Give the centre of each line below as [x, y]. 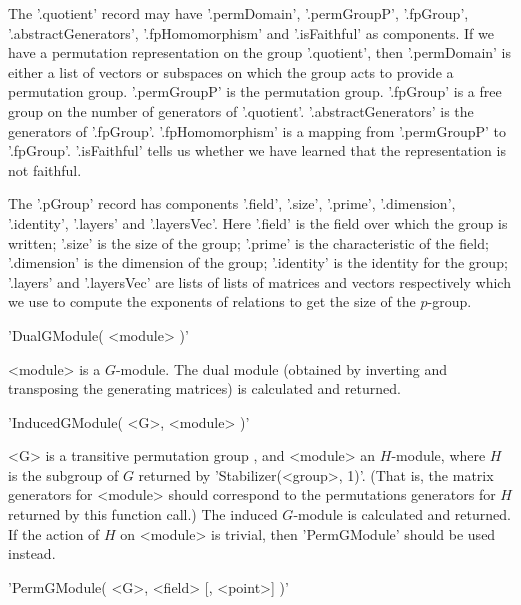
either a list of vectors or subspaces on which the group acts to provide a [231, 71]
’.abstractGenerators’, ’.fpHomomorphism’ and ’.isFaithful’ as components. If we [251, 32]
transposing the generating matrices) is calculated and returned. [204, 388]
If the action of [54, 533]
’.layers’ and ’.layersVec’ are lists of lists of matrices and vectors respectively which [259, 281]
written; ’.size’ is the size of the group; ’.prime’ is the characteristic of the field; [248, 242]
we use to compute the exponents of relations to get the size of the [212, 301]
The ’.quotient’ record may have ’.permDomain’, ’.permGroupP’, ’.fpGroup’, [238, 13]
